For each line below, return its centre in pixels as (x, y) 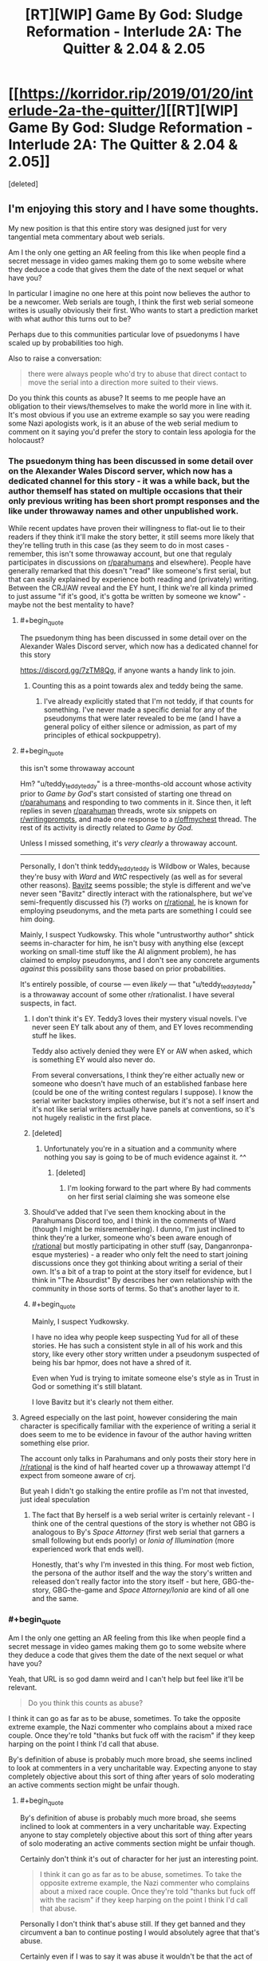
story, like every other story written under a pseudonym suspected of (146, 1354)
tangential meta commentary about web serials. (87, 237)
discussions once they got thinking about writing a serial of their (137, 1263)
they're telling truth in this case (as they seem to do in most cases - (119, 545)
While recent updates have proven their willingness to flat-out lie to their (127, 529)
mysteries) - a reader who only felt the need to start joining (152, 1255)
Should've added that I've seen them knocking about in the (128, 1212)
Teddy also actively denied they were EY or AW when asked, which (142, 1051)
